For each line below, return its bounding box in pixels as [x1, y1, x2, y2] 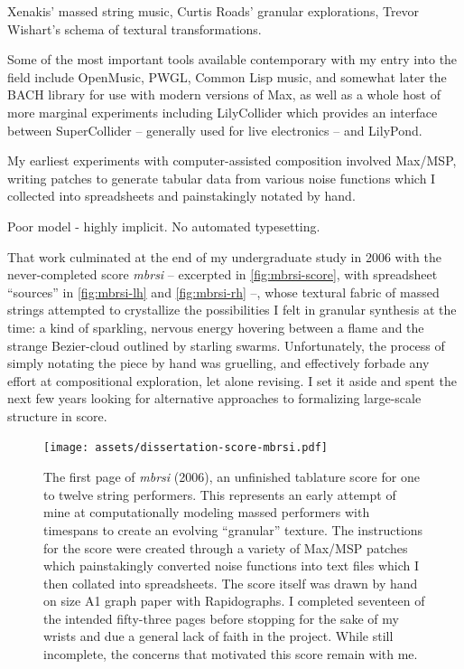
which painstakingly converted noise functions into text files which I [43, 556, 420, 575]
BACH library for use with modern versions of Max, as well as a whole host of [7, 85, 441, 104]
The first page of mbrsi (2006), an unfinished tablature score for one [43, 467, 420, 486]
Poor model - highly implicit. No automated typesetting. [7, 216, 320, 235]
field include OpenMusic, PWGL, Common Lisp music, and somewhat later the [7, 67, 447, 86]
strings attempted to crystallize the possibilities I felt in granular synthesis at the [7, 300, 457, 319]
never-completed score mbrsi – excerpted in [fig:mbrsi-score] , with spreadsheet [7, 265, 438, 284]
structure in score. [7, 406, 107, 425]
